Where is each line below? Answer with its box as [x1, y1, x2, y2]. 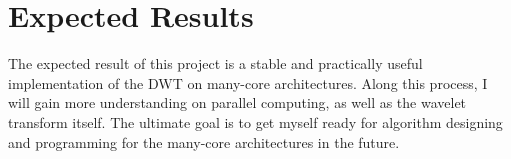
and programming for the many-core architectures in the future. [8, 131, 400, 152]
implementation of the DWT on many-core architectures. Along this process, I [8, 72, 488, 93]
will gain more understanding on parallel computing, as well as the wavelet [8, 92, 467, 113]
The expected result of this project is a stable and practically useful [8, 53, 423, 74]
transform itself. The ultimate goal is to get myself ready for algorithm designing [8, 111, 503, 132]
